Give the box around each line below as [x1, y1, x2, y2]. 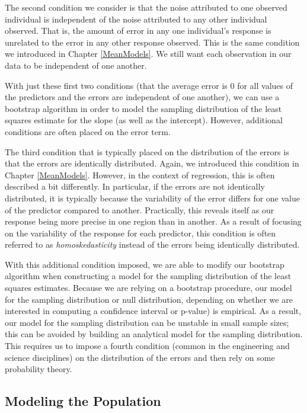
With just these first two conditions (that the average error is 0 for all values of [5, 79, 293, 91]
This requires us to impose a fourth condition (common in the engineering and [5, 340, 290, 352]
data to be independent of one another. [5, 59, 147, 71]
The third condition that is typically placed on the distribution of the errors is [5, 145, 289, 158]
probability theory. [5, 363, 72, 375]
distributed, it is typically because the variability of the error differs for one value [5, 191, 300, 204]
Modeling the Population [5, 392, 161, 410]
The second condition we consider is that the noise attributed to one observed [5, 1, 287, 13]
